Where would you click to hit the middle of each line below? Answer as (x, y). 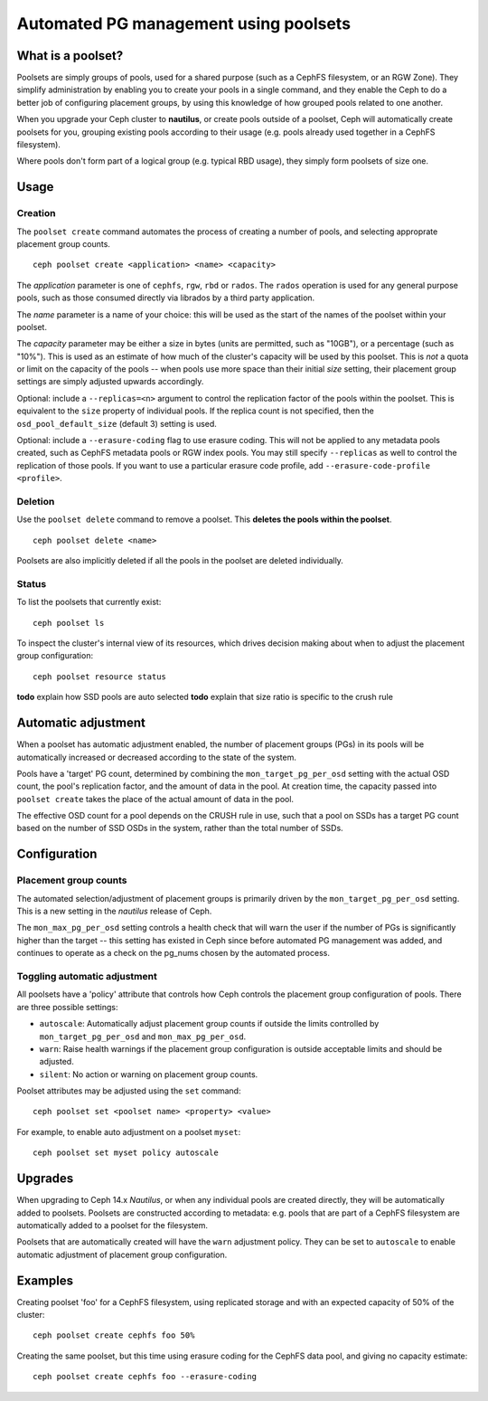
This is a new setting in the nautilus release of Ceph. (114, 911)
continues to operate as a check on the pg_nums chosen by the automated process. (173, 953)
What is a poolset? (70, 56)
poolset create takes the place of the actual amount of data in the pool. (155, 799)
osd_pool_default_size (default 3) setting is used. (117, 423)
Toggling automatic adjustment (87, 976)
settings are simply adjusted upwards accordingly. (110, 382)
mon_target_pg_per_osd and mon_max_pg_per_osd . (143, 1037)
